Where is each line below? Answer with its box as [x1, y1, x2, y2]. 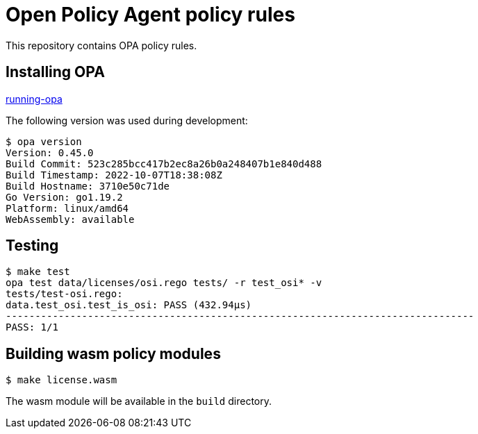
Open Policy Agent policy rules [6, 3, 295, 26]
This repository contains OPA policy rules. [6, 39, 197, 51]
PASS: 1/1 [6, 322, 58, 333]
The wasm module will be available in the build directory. [6, 395, 272, 408]
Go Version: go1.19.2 [6, 191, 123, 203]
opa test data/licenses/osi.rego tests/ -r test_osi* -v [6, 277, 322, 289]
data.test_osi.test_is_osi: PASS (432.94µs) [6, 299, 252, 311]
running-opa [6, 92, 63, 105]
